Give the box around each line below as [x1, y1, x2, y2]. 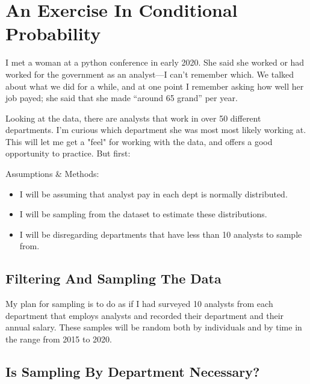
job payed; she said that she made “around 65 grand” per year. [5, 91, 238, 104]
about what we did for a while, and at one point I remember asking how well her [5, 79, 304, 92]
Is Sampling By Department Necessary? [5, 362, 260, 380]
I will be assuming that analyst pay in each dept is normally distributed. [19, 187, 288, 200]
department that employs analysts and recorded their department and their [5, 309, 284, 321]
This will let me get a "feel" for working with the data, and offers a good [5, 135, 273, 147]
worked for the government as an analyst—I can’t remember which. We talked [5, 67, 294, 80]
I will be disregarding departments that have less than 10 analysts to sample [19, 228, 302, 240]
